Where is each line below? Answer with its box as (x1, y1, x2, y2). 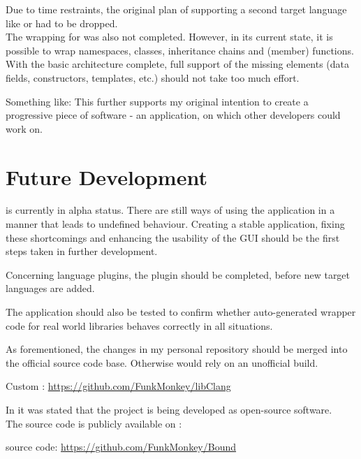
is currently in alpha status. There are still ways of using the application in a (6, 203, 335, 217)
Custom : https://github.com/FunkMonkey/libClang (6, 379, 231, 393)
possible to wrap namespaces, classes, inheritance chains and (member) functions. (6, 43, 354, 57)
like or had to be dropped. (6, 15, 118, 30)
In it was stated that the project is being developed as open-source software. (6, 402, 332, 416)
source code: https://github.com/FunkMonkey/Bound (6, 439, 237, 454)
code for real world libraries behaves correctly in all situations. (6, 318, 273, 333)
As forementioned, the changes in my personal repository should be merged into (6, 342, 348, 356)
